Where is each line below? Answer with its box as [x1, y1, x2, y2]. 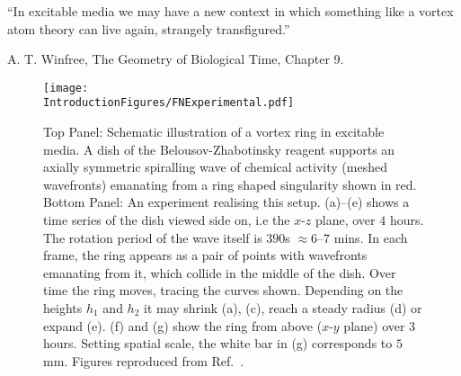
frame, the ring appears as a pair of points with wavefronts [43, 246, 368, 264]
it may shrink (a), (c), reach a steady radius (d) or [144, 299, 422, 318]
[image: [43, 81, 89, 94]
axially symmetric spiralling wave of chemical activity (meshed [43, 157, 387, 176]
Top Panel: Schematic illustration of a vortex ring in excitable [43, 122, 385, 141]
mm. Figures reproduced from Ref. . [43, 351, 244, 370]
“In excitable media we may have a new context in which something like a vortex [7, 2, 454, 20]
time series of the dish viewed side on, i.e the [43, 210, 290, 229]
